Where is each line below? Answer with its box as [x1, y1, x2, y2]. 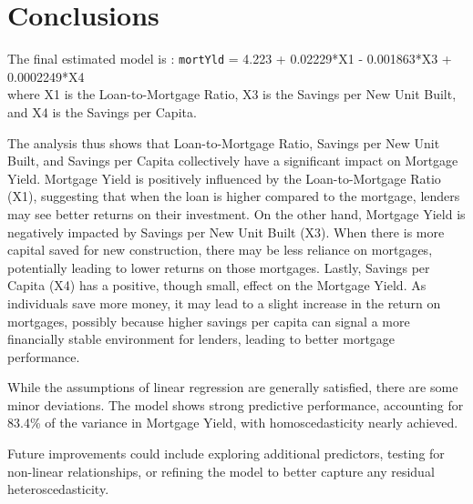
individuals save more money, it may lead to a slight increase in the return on [7, 293, 441, 312]
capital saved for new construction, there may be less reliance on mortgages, [7, 240, 433, 259]
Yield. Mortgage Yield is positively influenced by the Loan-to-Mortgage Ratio [7, 168, 441, 187]
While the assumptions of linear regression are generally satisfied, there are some [7, 378, 458, 397]
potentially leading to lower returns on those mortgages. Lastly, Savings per [7, 257, 430, 277]
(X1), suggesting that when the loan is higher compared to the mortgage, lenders [7, 186, 460, 206]
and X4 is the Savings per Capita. [7, 102, 197, 121]
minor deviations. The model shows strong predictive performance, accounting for [7, 395, 464, 414]
